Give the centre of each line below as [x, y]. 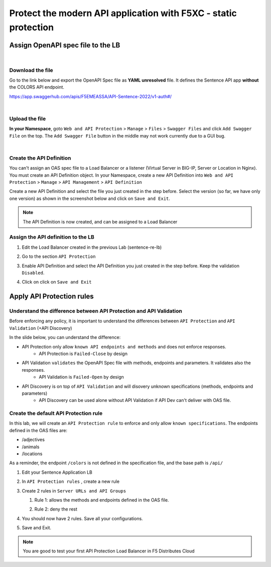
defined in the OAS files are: [38, 430]
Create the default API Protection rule [56, 413]
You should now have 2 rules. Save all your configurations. [82, 518]
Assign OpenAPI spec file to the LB [65, 45]
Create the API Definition [40, 158]
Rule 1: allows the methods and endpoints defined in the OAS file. [102, 500]
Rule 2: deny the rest [56, 509]
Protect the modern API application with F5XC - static [123, 13]
